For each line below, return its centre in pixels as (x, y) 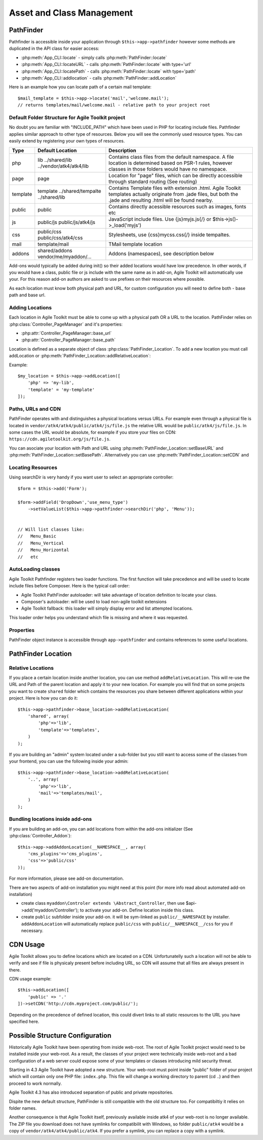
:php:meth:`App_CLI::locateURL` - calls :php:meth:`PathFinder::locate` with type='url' (106, 64)
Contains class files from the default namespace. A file (171, 157)
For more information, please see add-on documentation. (66, 878)
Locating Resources (33, 467)
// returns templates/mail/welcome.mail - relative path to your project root (114, 105)
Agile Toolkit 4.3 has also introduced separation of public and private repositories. (91, 1092)
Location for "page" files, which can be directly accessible (176, 175)
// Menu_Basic (37, 536)
